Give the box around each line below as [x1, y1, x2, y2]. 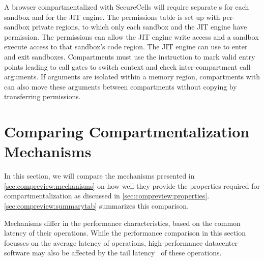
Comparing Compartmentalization [4, 121, 250, 142]
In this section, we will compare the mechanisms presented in [4, 170, 195, 181]
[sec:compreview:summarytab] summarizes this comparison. [4, 200, 189, 211]
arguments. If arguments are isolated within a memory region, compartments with [4, 71, 260, 82]
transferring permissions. [4, 91, 81, 102]
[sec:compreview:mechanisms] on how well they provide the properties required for [4, 180, 260, 191]
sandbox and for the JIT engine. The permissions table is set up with [4, 11, 220, 22]
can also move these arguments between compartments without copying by [4, 81, 237, 92]
